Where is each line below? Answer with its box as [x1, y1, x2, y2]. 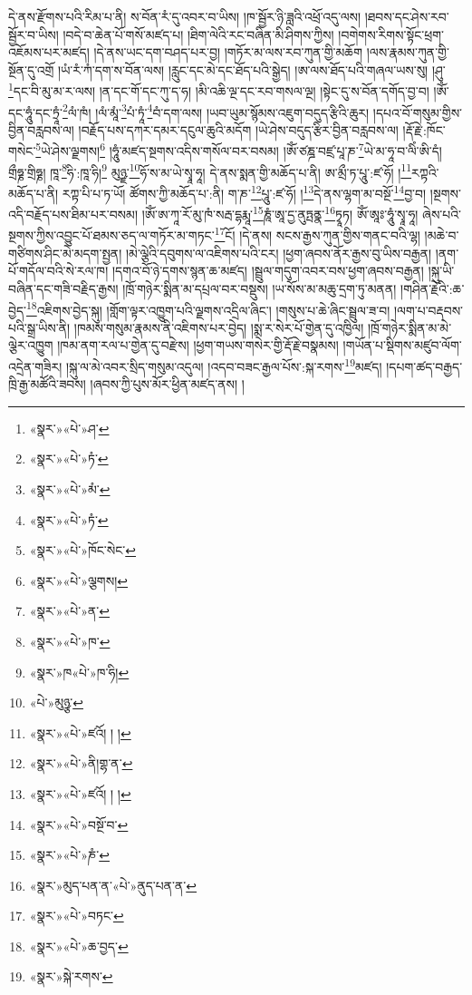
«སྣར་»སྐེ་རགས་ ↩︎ [29, 967, 113, 986]
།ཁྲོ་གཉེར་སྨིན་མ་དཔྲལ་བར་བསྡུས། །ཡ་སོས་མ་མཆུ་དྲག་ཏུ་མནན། [122, 278, 397, 298]
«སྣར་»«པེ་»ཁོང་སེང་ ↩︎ [29, 541, 136, 560]
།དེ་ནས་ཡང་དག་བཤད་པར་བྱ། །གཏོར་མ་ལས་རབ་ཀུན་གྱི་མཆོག [93, 43, 363, 62]
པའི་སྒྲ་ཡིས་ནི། [8, 317, 71, 337]
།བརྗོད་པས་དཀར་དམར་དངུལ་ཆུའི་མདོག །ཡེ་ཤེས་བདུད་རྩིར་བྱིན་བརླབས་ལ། [78, 120, 399, 139]
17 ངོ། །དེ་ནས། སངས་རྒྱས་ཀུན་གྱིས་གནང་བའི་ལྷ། [214, 223, 420, 245]
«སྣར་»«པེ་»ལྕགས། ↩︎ [29, 571, 128, 590]
